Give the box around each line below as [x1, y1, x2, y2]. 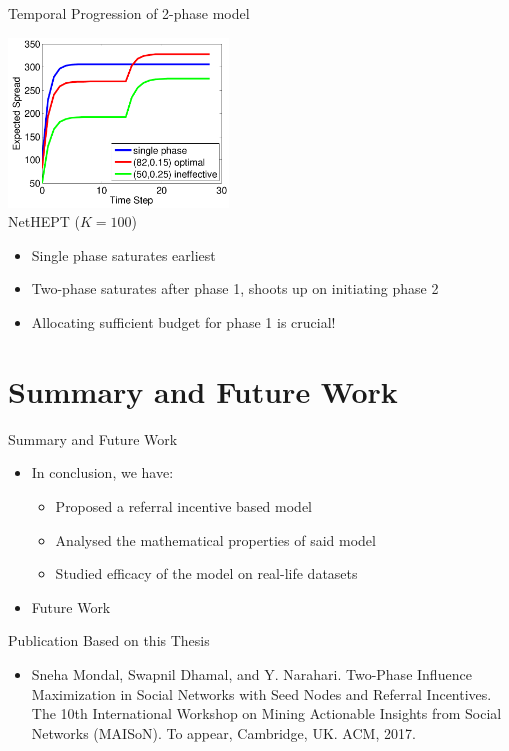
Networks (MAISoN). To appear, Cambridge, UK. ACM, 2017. [31, 722, 416, 743]
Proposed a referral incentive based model [55, 495, 312, 516]
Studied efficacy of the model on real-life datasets [55, 563, 358, 584]
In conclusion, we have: [31, 462, 174, 483]
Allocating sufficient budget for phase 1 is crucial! [31, 312, 336, 333]
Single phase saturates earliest [31, 244, 216, 265]
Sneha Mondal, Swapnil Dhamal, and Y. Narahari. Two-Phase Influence [31, 663, 472, 684]
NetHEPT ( [8, 211, 80, 232]
